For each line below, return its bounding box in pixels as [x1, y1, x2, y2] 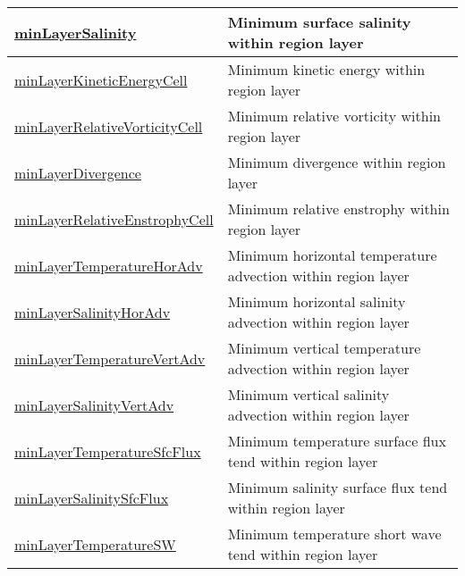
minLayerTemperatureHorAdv [14, 255, 203, 276]
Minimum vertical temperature [227, 338, 421, 358]
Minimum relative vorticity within [227, 105, 441, 126]
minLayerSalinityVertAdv [14, 394, 174, 415]
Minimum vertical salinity [227, 384, 390, 405]
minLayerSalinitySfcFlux [14, 487, 169, 508]
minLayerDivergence [14, 162, 141, 183]
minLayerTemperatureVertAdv [14, 347, 206, 369]
